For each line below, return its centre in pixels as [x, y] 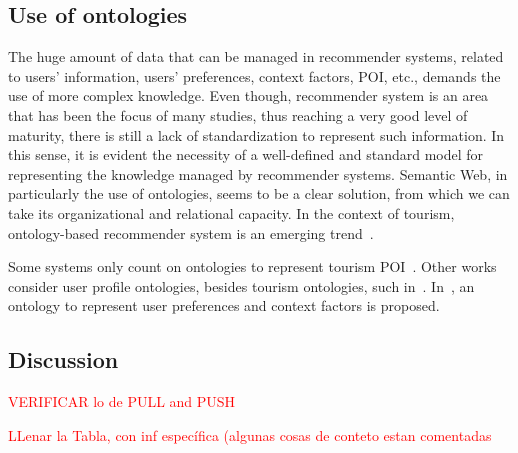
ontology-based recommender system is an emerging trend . [191, 232]
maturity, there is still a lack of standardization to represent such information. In [256, 134]
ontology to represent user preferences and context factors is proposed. [224, 305]
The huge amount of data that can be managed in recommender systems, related [256, 56]
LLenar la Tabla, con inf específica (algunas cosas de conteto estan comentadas [250, 434]
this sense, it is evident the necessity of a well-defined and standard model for [246, 154]
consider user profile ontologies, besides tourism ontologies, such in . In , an [241, 285]
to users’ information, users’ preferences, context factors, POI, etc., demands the [254, 75]
